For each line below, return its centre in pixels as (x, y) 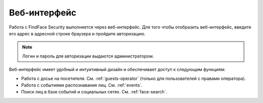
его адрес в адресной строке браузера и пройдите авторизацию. (77, 33)
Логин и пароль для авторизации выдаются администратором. (88, 56)
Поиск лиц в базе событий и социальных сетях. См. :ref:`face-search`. (94, 92)
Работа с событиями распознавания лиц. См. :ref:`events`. (82, 85)
